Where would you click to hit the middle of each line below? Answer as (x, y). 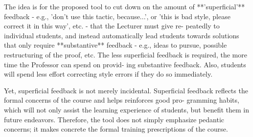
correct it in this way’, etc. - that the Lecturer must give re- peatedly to (112, 26)
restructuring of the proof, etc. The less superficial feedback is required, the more (126, 54)
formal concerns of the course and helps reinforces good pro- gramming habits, (122, 100)
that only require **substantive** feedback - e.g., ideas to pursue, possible (115, 45)
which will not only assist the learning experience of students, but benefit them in (126, 109)
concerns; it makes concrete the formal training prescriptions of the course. (116, 129)
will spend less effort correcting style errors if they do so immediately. (108, 74)
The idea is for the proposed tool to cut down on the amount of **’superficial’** (125, 6)
